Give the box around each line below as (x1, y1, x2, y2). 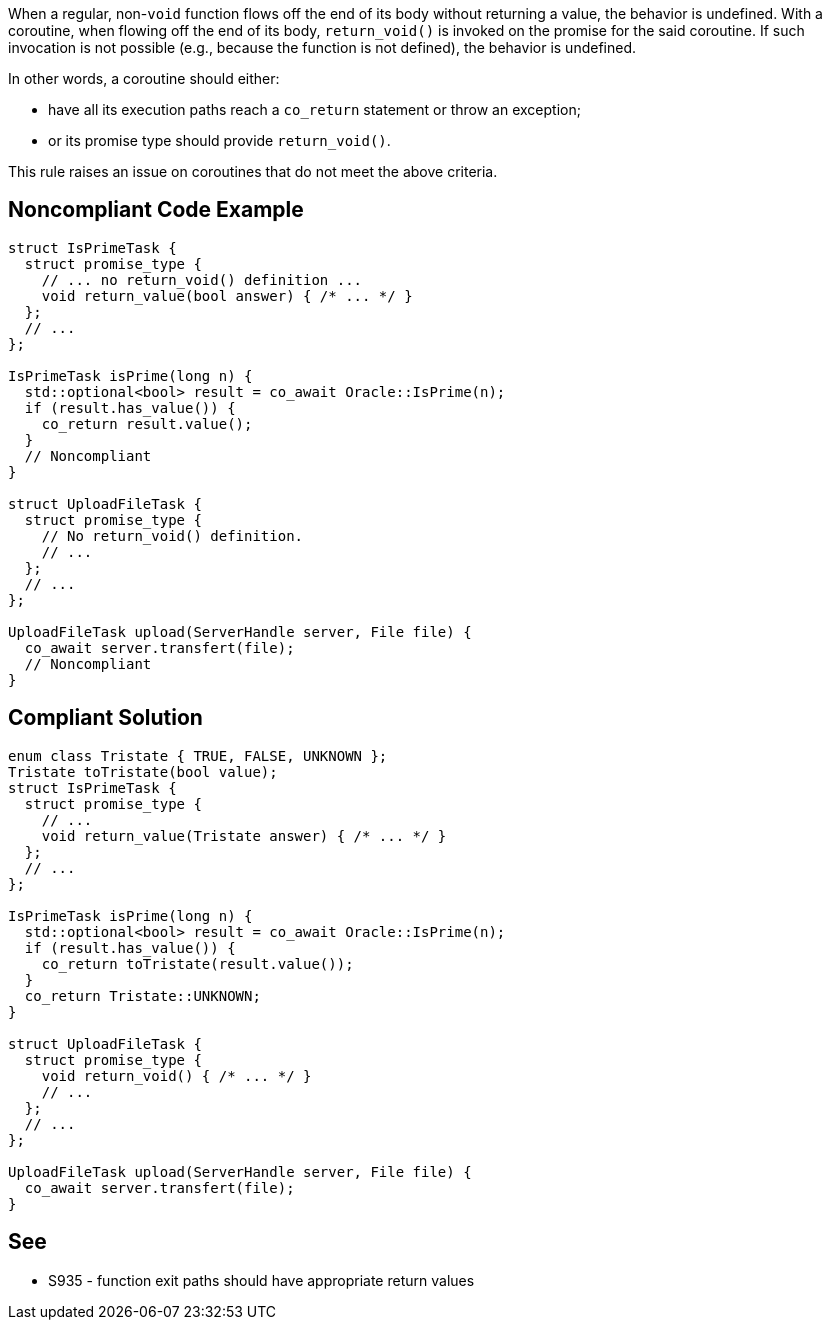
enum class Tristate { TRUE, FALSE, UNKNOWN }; (8, 747, 388, 764)
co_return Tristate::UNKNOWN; (24, 987, 261, 1004)
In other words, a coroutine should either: (8, 70, 280, 87)
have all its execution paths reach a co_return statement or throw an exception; (48, 101, 581, 118)
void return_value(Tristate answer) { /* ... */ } (41, 827, 447, 844)
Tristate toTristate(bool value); (8, 763, 278, 780)
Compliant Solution (8, 705, 203, 731)
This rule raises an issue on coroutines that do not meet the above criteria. (8, 163, 498, 180)
